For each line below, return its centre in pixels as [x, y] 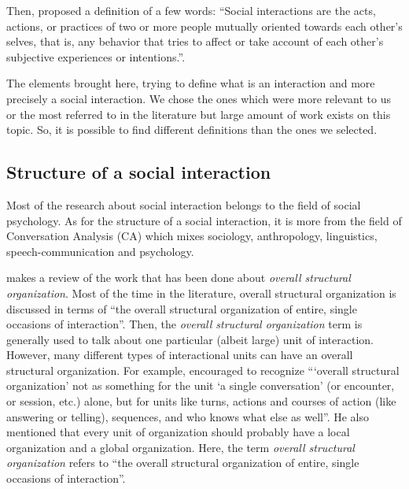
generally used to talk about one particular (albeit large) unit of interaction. [190, 339]
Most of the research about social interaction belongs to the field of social [184, 204]
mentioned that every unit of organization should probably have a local [178, 432]
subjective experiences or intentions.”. [96, 56]
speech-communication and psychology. [100, 251]
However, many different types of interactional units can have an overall [180, 355]
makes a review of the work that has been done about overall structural [179, 278]
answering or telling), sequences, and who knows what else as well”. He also [188, 416]
